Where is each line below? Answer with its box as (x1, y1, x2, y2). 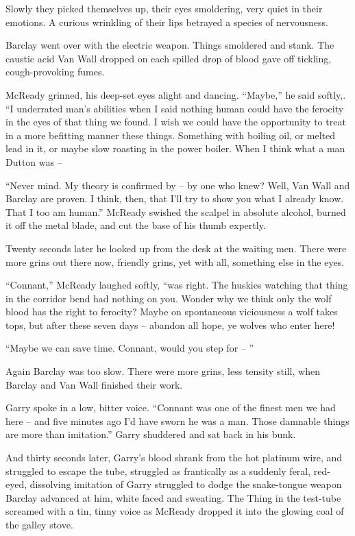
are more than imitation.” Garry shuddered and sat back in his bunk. (5, 427, 296, 441)
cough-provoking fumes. (5, 64, 105, 79)
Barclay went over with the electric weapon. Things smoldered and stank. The (5, 38, 334, 52)
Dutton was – (5, 154, 62, 169)
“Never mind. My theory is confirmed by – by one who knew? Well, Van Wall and (5, 178, 350, 192)
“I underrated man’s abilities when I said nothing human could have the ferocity (5, 101, 344, 115)
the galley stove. (5, 517, 73, 531)
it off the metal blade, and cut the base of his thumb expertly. (5, 218, 266, 232)
